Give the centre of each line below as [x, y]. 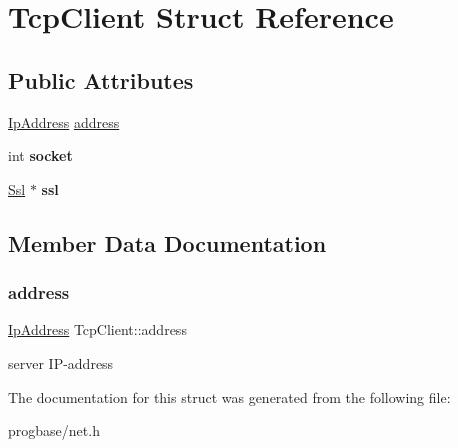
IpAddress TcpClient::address [97, 329]
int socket [40, 155]
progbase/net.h [54, 430]
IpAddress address [64, 121]
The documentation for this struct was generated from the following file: [229, 396]
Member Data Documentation [167, 242]
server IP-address [61, 362]
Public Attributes [101, 79]
